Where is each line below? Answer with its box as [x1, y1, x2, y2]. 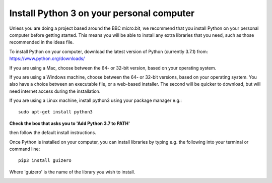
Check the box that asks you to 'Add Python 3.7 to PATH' [9, 120, 130, 126]
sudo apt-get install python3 [18, 109, 93, 115]
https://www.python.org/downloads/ [9, 55, 85, 62]
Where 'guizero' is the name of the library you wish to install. [9, 169, 135, 175]
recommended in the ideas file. [9, 39, 74, 45]
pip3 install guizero [18, 158, 72, 163]
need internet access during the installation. [9, 88, 101, 94]
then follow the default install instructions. [9, 130, 97, 136]
